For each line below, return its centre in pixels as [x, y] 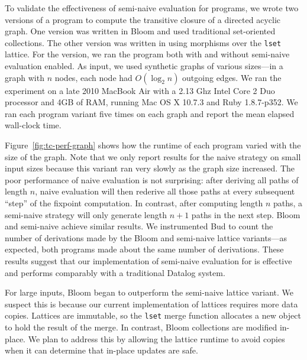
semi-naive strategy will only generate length [86, 214]
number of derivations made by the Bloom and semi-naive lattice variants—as [146, 237]
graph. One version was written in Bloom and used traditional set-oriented [140, 31]
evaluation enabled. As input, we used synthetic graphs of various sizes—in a [144, 66]
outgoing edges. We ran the [232, 77]
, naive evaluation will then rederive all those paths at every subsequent [165, 191]
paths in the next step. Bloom [246, 214]
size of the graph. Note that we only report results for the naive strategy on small [153, 156]
